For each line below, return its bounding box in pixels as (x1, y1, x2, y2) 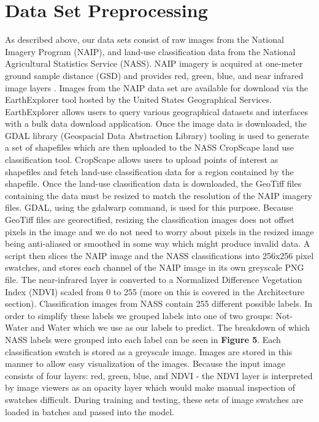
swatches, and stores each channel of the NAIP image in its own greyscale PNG (5, 261, 304, 274)
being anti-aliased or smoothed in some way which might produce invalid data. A (5, 237, 310, 250)
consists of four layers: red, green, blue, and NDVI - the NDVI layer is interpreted (5, 369, 313, 382)
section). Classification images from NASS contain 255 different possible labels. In (5, 297, 313, 310)
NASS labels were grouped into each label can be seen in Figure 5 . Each (5, 333, 281, 345)
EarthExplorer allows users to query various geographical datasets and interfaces (5, 105, 308, 118)
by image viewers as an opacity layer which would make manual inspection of (5, 381, 296, 394)
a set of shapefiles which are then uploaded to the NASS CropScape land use (5, 141, 294, 154)
